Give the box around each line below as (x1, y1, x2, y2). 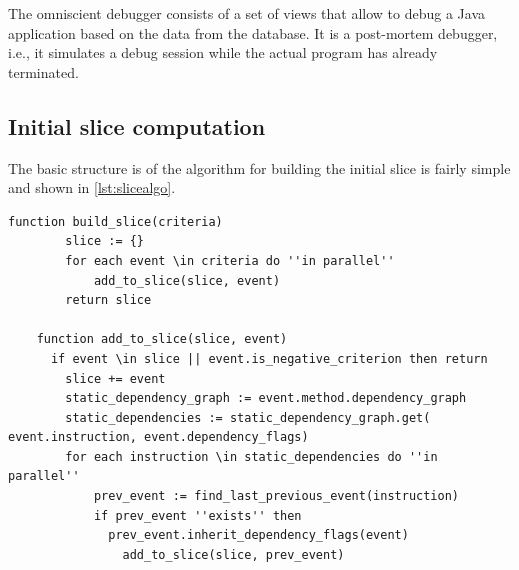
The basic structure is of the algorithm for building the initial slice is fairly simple (8, 157, 511, 178)
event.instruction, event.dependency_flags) (8, 430, 309, 445)
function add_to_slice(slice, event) (36, 332, 288, 347)
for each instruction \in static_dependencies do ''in (65, 449, 438, 464)
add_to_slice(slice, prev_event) (122, 547, 345, 562)
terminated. (8, 61, 79, 82)
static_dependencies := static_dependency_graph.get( (65, 410, 431, 425)
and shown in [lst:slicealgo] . (8, 177, 176, 198)
